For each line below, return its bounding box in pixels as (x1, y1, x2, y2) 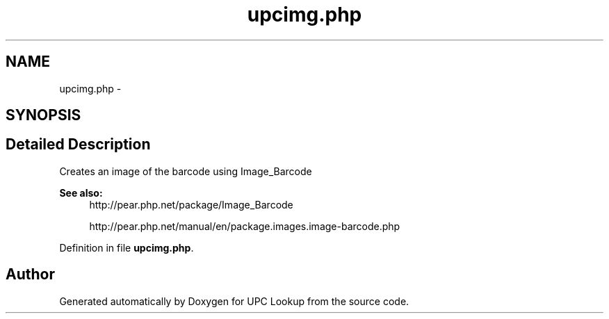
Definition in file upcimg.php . (59, 241, 194, 254)
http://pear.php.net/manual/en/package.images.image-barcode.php (89, 220, 400, 232)
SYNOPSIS (6, 106, 81, 124)
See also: (59, 186, 103, 199)
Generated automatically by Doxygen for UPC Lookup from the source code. (59, 295, 409, 307)
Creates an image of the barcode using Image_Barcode (59, 165, 312, 177)
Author (6, 265, 55, 284)
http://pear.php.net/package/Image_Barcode (89, 198, 293, 211)
